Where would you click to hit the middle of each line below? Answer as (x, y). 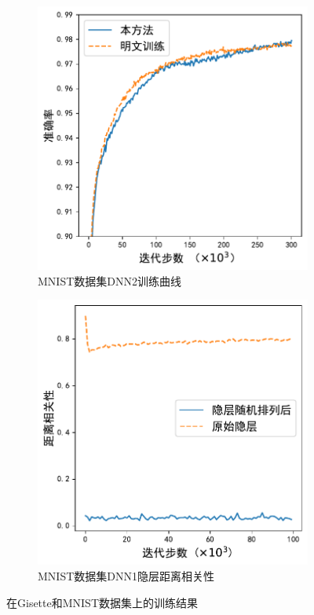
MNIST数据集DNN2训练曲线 (110, 280)
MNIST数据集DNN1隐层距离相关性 (126, 576)
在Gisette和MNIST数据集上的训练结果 (102, 602)
